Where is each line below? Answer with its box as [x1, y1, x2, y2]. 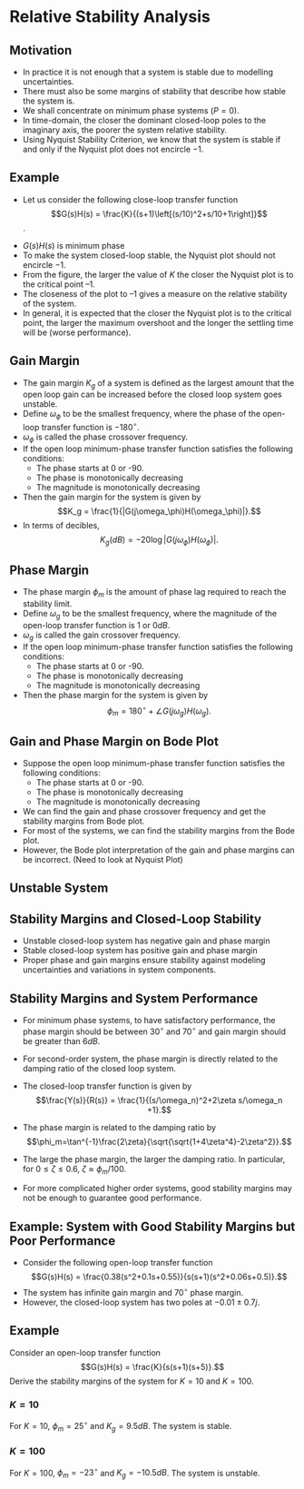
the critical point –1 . [22, 279, 95, 290]
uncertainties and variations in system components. [22, 964, 216, 975]
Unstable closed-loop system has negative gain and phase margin [22, 935, 270, 946]
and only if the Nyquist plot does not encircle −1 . [22, 143, 204, 154]
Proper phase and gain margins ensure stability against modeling [22, 955, 266, 966]
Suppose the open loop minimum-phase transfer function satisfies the [22, 757, 286, 768]
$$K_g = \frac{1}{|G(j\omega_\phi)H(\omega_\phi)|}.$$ [57, 506, 261, 517]
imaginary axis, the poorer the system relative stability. [22, 124, 228, 135]
